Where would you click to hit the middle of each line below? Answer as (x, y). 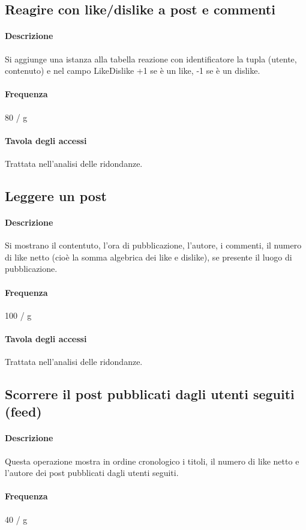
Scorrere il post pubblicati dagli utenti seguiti (150, 394)
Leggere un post (56, 195)
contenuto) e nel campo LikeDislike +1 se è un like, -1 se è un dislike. (133, 71)
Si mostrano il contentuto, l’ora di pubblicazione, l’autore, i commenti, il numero (153, 245)
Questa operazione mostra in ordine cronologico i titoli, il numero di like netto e (152, 461)
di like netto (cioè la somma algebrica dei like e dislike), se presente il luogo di (148, 257)
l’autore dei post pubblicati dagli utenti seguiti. (92, 473)
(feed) (23, 411)
